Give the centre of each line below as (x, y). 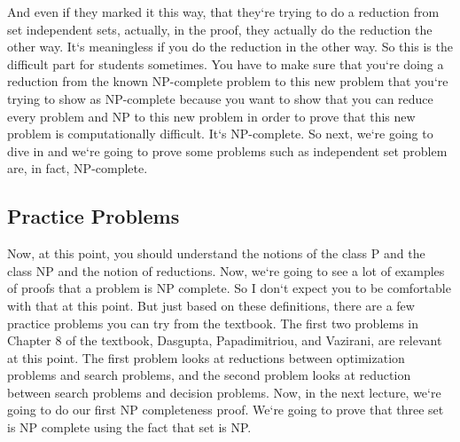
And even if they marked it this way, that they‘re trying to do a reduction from (223, 12)
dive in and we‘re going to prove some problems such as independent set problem (227, 150)
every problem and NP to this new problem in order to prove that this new (211, 116)
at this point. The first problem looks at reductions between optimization (206, 357)
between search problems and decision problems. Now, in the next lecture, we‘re (224, 392)
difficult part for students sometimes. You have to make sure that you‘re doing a (226, 63)
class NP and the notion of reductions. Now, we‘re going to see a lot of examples (226, 270)
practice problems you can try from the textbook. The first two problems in (213, 323)
